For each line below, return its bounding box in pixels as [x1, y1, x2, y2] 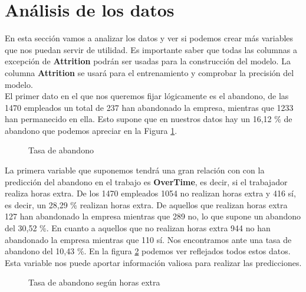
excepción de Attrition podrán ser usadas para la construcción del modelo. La [5, 55, 291, 67]
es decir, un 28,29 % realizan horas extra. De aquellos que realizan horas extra [5, 198, 288, 211]
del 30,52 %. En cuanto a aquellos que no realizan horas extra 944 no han [5, 222, 271, 234]
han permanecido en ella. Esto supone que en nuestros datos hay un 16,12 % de [5, 113, 292, 125]
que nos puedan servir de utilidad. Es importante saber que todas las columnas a [5, 43, 297, 55]
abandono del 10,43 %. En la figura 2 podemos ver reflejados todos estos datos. [5, 245, 291, 257]
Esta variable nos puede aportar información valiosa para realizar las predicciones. [5, 256, 302, 268]
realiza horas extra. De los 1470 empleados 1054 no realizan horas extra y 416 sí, [5, 187, 296, 199]
